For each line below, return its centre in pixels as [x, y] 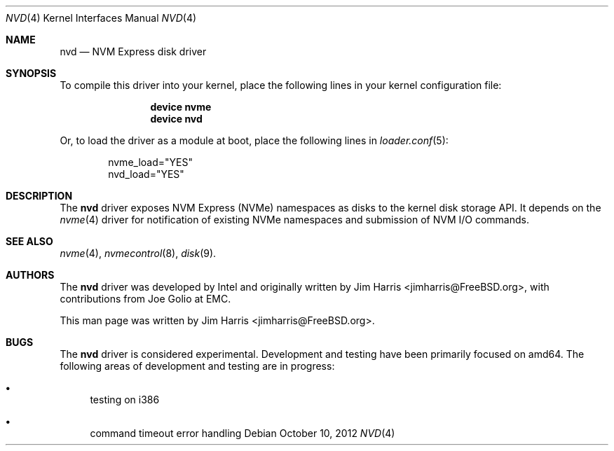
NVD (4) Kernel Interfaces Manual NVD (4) [101, 18]
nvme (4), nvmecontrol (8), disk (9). [138, 253]
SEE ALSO [29, 241]
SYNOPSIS [31, 73]
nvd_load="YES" [146, 174]
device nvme [181, 107]
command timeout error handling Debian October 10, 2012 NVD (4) [243, 433]
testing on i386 [125, 400]
